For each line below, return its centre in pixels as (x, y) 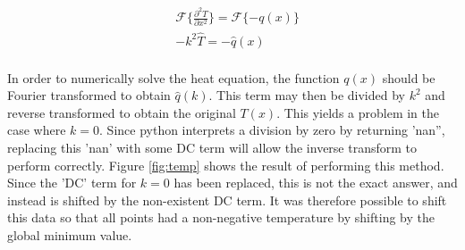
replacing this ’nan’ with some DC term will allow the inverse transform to (212, 148)
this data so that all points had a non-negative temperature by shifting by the (221, 217)
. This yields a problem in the (358, 112)
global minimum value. (70, 235)
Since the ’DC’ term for (72, 183)
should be (409, 77)
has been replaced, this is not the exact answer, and (316, 183)
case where (37, 130)
